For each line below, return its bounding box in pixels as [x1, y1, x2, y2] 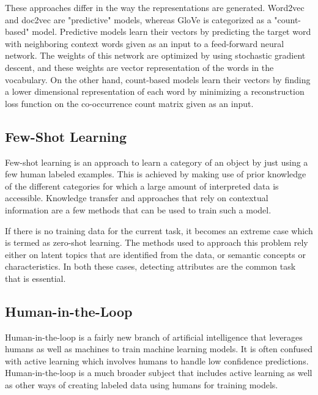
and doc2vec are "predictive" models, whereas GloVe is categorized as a [5, 13, 272, 26]
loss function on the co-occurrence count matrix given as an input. [5, 97, 254, 109]
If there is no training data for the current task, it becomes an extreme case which [5, 224, 313, 237]
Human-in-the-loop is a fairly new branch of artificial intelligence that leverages [5, 330, 303, 343]
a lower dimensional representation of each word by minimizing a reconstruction [5, 85, 305, 98]
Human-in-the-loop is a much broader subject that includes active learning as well [5, 366, 312, 379]
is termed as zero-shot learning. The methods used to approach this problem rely [5, 236, 308, 249]
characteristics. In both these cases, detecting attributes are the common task [5, 260, 296, 273]
